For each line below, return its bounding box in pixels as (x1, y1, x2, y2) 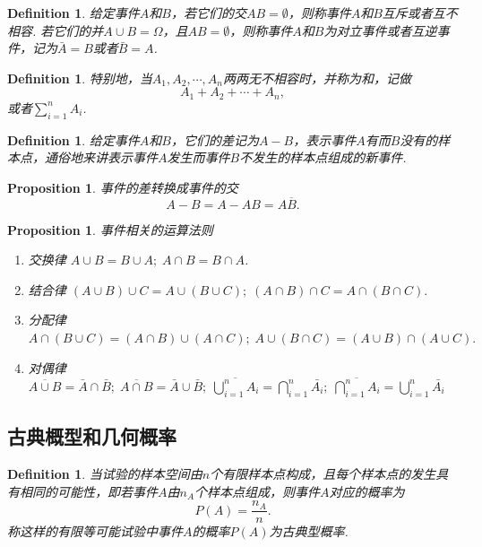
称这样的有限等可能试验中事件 (7, 522, 183, 541)
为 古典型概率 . (269, 522, 349, 541)
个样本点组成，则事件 (194, 482, 321, 500)
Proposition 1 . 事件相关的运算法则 (7, 220, 213, 239)
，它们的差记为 (170, 130, 259, 149)
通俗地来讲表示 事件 (44, 148, 158, 167)
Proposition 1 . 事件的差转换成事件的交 (7, 178, 238, 196)
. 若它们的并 (32, 21, 104, 39)
